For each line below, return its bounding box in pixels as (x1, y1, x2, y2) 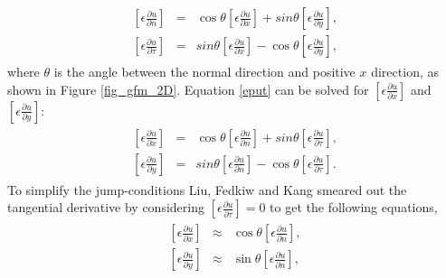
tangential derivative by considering (7, 198, 204, 217)
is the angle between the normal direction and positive (53, 62, 356, 81)
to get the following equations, (270, 198, 438, 217)
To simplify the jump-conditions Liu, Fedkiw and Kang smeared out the (7, 180, 407, 199)
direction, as (371, 62, 439, 81)
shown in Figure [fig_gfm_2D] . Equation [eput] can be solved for (7, 79, 369, 98)
